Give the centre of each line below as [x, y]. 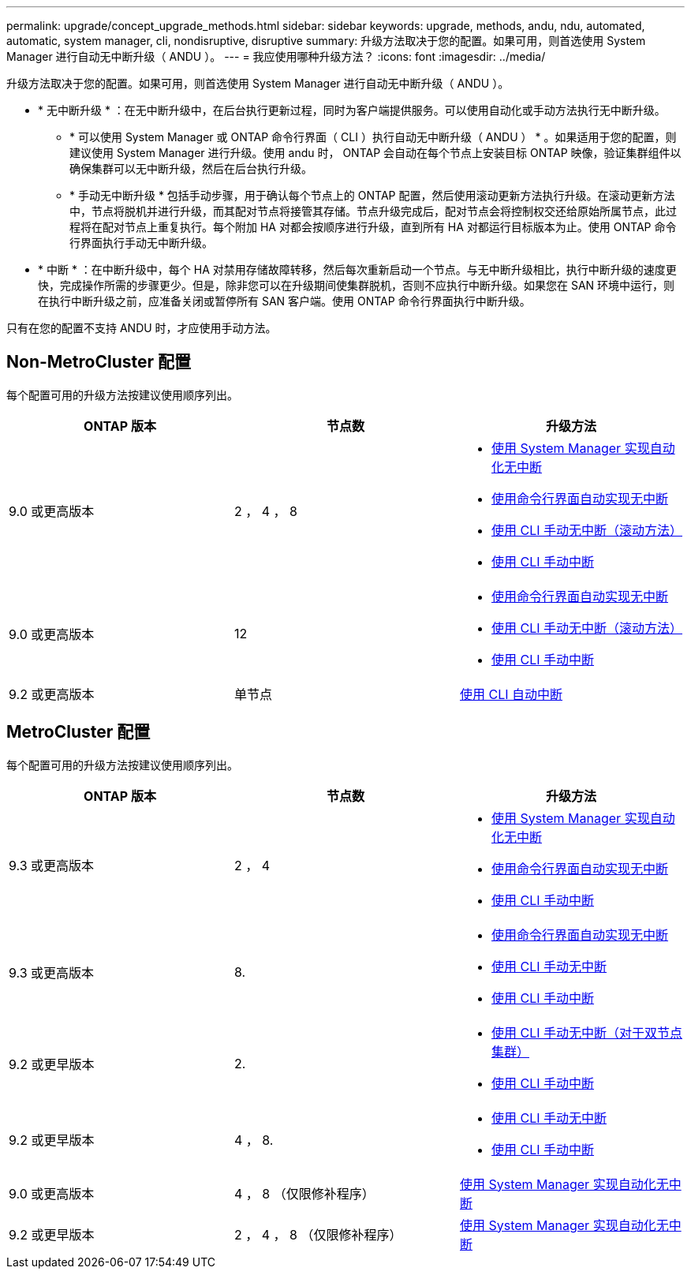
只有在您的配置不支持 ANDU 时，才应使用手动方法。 [142, 328]
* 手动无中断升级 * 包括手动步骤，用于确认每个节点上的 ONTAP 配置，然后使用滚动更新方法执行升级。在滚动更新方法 [372, 195]
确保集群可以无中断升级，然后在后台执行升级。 [191, 168]
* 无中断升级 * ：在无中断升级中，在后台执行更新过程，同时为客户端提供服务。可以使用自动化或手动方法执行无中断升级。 [352, 110]
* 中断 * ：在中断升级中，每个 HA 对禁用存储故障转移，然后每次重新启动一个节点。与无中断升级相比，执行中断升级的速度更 [357, 269]
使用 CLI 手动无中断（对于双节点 [587, 1032]
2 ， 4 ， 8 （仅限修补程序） [318, 1234]
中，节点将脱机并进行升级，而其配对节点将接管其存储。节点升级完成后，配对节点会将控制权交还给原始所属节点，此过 [373, 211]
